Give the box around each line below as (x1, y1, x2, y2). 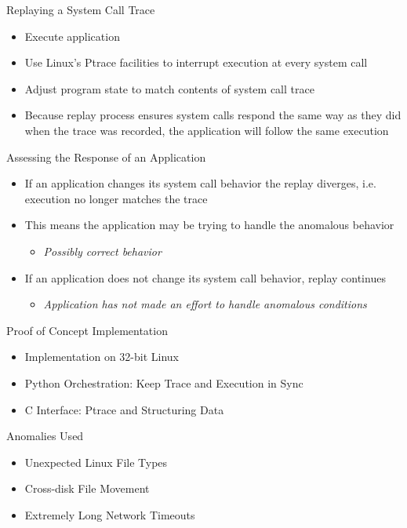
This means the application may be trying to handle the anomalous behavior (24, 217, 394, 233)
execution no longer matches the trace (24, 190, 208, 206)
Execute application (24, 27, 120, 44)
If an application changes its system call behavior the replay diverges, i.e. (24, 175, 376, 191)
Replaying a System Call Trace (6, 2, 155, 17)
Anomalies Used (6, 428, 84, 444)
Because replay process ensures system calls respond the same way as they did (24, 107, 402, 123)
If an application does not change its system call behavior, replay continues (24, 269, 386, 286)
